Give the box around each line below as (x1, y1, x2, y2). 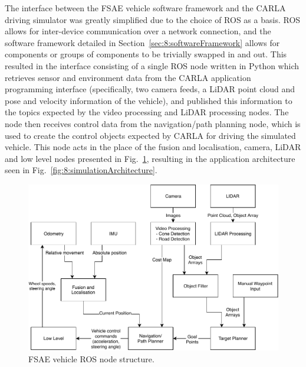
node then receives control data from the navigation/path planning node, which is (5, 117, 301, 129)
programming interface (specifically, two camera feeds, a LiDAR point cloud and (5, 83, 295, 95)
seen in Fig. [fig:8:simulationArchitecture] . (5, 164, 157, 176)
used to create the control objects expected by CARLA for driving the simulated (5, 129, 296, 141)
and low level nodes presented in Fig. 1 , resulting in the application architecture (5, 152, 295, 164)
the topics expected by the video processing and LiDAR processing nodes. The (5, 106, 289, 118)
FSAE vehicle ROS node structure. (28, 352, 154, 365)
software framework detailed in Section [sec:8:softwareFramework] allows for (5, 36, 280, 48)
